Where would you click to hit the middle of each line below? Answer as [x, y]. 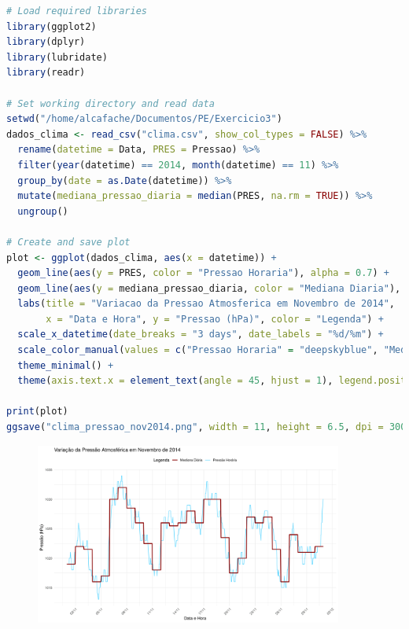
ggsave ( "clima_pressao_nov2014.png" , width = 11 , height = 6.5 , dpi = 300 [206, 427]
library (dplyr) [46, 42]
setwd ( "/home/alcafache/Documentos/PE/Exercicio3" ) [144, 119]
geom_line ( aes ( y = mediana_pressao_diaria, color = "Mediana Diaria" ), [209, 288]
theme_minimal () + [66, 365]
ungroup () [43, 211]
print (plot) [37, 412]
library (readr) [46, 73]
